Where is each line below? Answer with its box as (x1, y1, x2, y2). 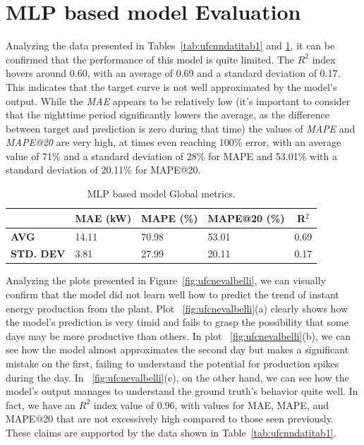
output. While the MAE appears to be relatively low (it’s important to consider (6, 93, 351, 108)
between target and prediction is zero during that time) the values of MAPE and (6, 121, 356, 135)
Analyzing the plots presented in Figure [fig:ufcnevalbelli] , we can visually (6, 273, 326, 288)
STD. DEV (11, 246, 66, 261)
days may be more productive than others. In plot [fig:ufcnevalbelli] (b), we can (6, 328, 351, 343)
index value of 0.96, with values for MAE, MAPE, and (93, 397, 329, 412)
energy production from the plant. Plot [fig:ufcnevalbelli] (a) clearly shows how (6, 300, 348, 315)
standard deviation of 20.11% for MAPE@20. (6, 162, 201, 177)
